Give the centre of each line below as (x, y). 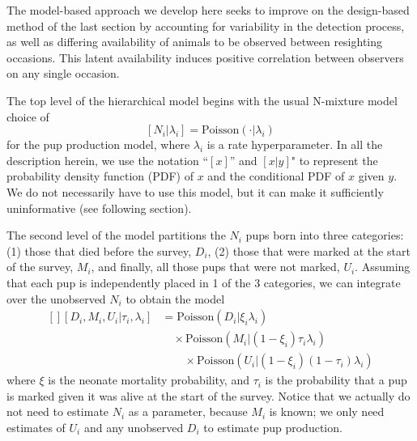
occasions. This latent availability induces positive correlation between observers (205, 57)
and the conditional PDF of (276, 176)
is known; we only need (327, 411)
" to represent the (334, 160)
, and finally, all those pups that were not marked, (215, 267)
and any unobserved (134, 427)
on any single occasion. (63, 73)
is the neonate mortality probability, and (149, 380)
